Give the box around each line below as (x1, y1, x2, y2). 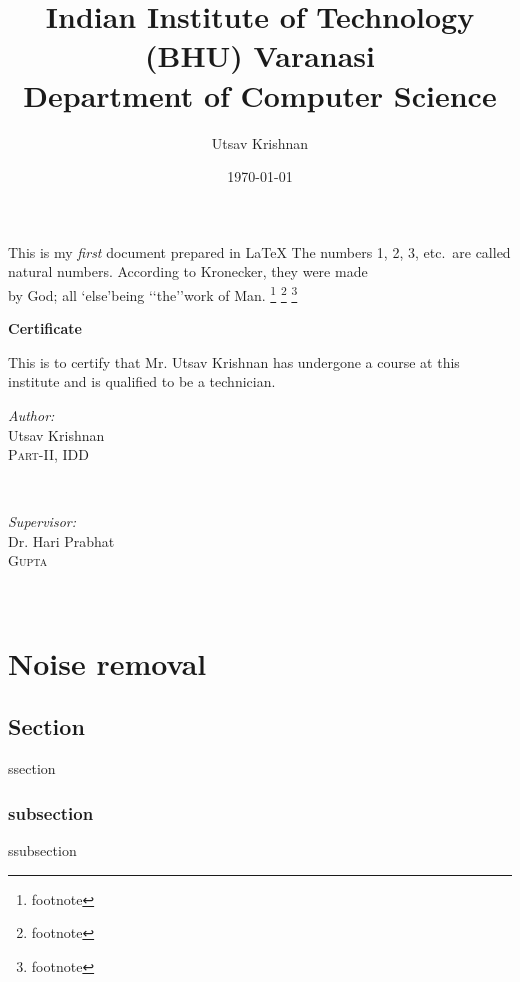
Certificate (8, 318, 82, 339)
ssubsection (8, 840, 77, 861)
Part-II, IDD (8, 444, 89, 465)
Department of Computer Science (23, 74, 497, 115)
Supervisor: (8, 511, 76, 532)
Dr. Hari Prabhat (8, 530, 115, 551)
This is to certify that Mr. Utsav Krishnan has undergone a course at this (8, 351, 460, 372)
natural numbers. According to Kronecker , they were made (8, 261, 368, 282)
